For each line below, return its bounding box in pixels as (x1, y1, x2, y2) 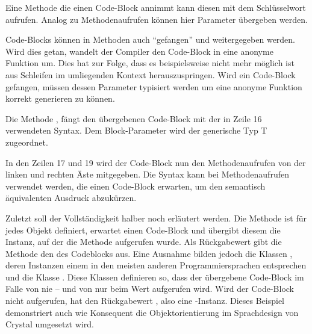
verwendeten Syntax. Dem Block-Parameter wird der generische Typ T (5, 124, 267, 137)
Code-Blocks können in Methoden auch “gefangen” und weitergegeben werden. (5, 33, 296, 46)
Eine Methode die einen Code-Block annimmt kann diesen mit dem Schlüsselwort (5, 1, 306, 13)
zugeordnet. (5, 135, 48, 148)
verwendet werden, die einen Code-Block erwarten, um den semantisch (5, 179, 266, 192)
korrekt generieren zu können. (5, 92, 115, 105)
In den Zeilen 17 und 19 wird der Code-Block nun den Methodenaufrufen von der (5, 156, 306, 169)
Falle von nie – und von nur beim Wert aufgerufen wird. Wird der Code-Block (5, 282, 295, 295)
